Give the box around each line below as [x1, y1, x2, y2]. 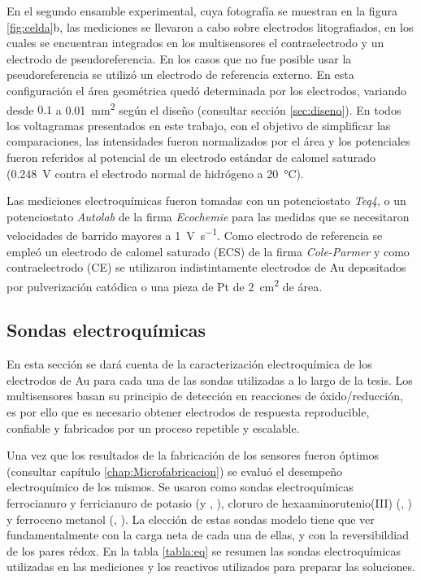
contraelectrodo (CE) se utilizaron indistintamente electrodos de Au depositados [7, 259, 406, 276]
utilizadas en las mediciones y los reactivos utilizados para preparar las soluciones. [7, 558, 415, 575]
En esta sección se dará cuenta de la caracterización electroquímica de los [7, 355, 372, 373]
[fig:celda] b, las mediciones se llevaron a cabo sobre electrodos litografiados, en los [7, 18, 414, 35]
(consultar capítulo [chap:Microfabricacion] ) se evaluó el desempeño [7, 462, 342, 479]
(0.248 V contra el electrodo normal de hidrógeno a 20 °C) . [7, 164, 304, 181]
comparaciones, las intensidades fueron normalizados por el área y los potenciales [7, 133, 410, 150]
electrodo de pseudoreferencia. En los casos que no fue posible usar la [7, 50, 352, 67]
